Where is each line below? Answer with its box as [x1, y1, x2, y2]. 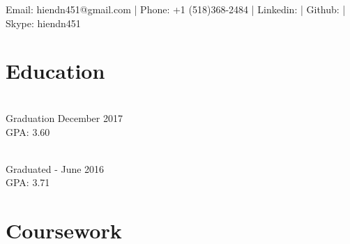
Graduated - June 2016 [6, 161, 105, 176]
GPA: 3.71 [6, 175, 50, 190]
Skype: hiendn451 [6, 15, 81, 30]
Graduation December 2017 [6, 110, 123, 125]
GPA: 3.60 [6, 124, 50, 139]
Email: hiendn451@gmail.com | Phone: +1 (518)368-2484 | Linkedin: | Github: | [6, 2, 346, 16]
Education [6, 56, 105, 85]
